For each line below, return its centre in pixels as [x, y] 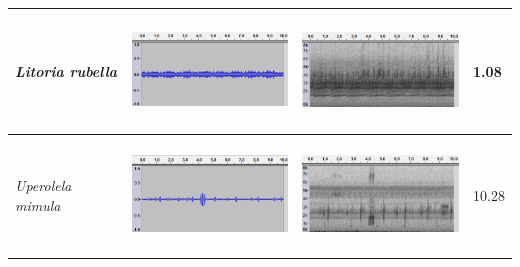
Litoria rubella [66, 70]
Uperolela [43, 185]
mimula [38, 204]
